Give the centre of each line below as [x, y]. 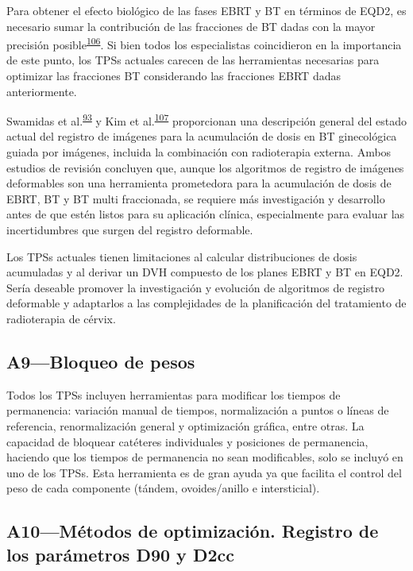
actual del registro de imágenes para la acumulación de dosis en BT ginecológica [202, 136]
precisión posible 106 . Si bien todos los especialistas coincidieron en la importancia [204, 43]
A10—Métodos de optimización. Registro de [193, 531]
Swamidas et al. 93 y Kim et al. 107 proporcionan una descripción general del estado [207, 120]
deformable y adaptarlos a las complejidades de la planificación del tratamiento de [206, 303]
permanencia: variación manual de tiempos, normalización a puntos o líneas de [198, 410]
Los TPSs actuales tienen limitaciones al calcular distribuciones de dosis [182, 256]
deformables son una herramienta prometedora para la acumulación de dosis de [199, 183]
